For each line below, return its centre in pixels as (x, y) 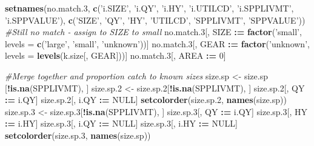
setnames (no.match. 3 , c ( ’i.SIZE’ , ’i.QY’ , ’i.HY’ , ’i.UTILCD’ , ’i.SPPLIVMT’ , (149, 8)
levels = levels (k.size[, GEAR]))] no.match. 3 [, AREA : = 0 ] (115, 55)
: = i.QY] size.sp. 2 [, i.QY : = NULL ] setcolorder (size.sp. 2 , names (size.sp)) (146, 100)
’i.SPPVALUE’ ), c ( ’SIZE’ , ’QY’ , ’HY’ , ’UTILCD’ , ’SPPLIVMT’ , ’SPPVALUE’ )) (155, 20)
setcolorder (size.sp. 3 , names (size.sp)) (78, 135)
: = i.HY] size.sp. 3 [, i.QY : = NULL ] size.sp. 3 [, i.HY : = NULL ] (121, 123)
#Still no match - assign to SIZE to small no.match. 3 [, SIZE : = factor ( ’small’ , (153, 32)
